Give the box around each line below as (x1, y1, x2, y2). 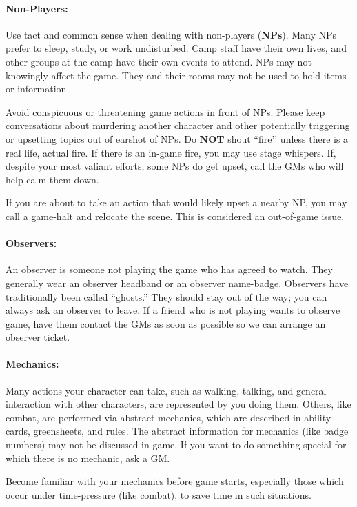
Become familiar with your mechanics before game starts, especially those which (6, 474, 344, 488)
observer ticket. (6, 330, 70, 344)
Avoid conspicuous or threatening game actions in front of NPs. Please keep (6, 104, 325, 119)
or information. (6, 81, 70, 96)
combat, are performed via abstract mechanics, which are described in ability (6, 410, 331, 424)
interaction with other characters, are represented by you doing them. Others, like (6, 397, 351, 411)
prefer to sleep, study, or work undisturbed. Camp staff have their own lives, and (6, 41, 347, 55)
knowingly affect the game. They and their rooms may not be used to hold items (6, 68, 347, 82)
